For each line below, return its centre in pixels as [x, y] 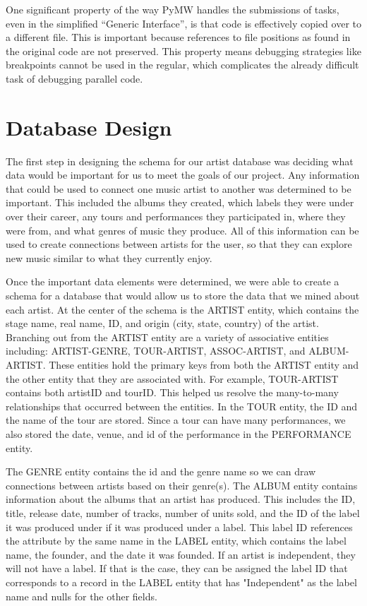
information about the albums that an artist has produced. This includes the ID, [181, 499]
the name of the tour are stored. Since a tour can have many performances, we [176, 420]
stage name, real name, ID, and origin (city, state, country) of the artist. [162, 323]
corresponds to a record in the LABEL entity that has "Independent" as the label [181, 582]
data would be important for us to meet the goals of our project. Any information [183, 175]
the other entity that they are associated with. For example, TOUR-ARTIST [172, 378]
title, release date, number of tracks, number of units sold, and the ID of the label [183, 512]
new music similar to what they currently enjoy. [109, 257]
